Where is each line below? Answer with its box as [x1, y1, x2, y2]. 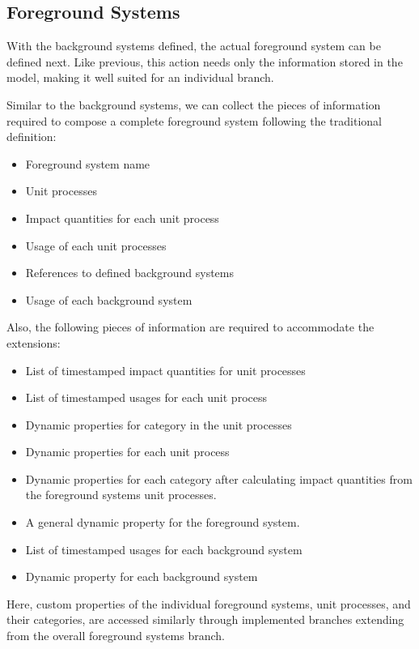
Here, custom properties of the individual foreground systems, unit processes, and [6, 595, 411, 612]
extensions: [6, 334, 61, 351]
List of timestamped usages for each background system [25, 540, 303, 557]
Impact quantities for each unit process [25, 209, 219, 226]
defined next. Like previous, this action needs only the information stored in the [6, 53, 403, 70]
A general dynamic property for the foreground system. [25, 514, 300, 531]
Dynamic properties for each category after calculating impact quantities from [25, 470, 413, 487]
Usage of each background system [25, 291, 193, 308]
